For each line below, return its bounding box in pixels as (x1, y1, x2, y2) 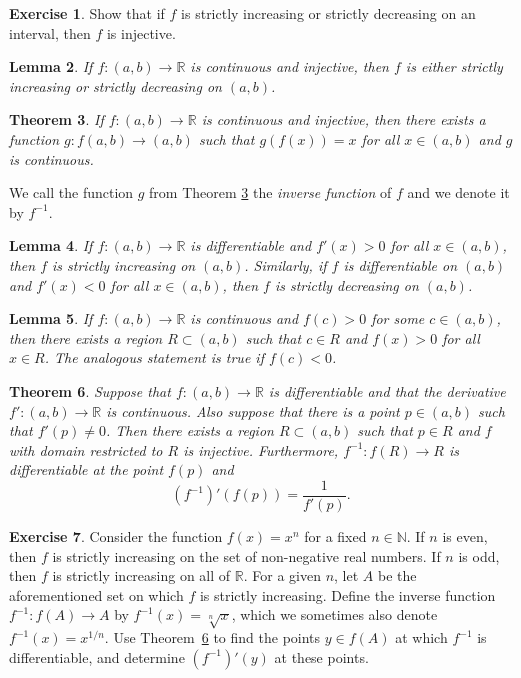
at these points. (274, 646, 369, 667)
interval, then (9, 22, 91, 43)
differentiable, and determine (9, 646, 185, 667)
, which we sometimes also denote (231, 604, 438, 625)
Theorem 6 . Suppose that (9, 380, 171, 401)
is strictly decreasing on (274, 274, 419, 295)
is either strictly (405, 56, 503, 77)
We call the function (9, 182, 134, 203)
